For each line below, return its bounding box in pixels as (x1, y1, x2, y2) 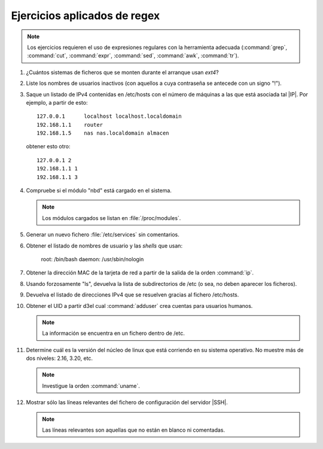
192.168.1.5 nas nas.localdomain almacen (36, 130, 170, 137)
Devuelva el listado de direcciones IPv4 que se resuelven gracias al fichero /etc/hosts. (26, 291, 239, 298)
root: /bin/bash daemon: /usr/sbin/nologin (41, 255, 144, 262)
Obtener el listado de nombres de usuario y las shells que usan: (26, 242, 182, 249)
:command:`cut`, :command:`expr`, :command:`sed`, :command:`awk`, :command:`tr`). (27, 52, 239, 59)
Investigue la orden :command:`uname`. (42, 382, 141, 389)
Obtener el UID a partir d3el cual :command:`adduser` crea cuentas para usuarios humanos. (26, 302, 253, 309)
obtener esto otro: (26, 143, 71, 150)
